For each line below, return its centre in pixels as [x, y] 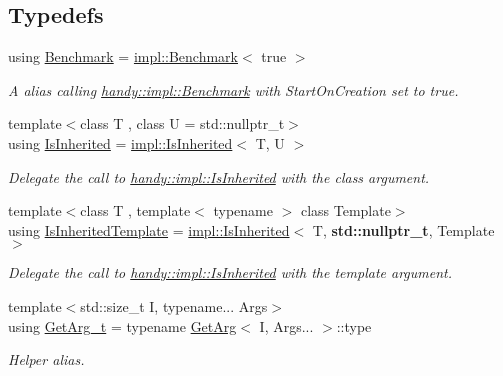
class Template [345, 210]
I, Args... [286, 325]
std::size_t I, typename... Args [174, 305]
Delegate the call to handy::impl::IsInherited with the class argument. [219, 176]
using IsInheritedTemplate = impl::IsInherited [149, 229]
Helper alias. [46, 359]
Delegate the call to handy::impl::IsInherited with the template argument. [230, 272]
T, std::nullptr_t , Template [403, 229]
